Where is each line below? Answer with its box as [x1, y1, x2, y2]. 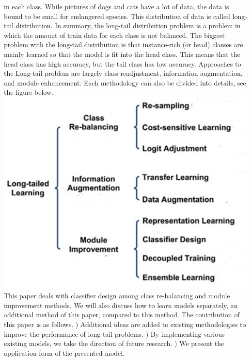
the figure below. [4, 87, 53, 97]
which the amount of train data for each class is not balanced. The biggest [4, 30, 225, 40]
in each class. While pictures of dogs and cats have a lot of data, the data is [4, 1, 229, 11]
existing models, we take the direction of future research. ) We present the [4, 338, 224, 348]
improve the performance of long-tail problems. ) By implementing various [4, 328, 225, 339]
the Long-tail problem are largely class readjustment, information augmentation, [4, 68, 243, 78]
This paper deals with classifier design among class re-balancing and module [4, 291, 230, 301]
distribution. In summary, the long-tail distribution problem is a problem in [16, 20, 241, 31]
